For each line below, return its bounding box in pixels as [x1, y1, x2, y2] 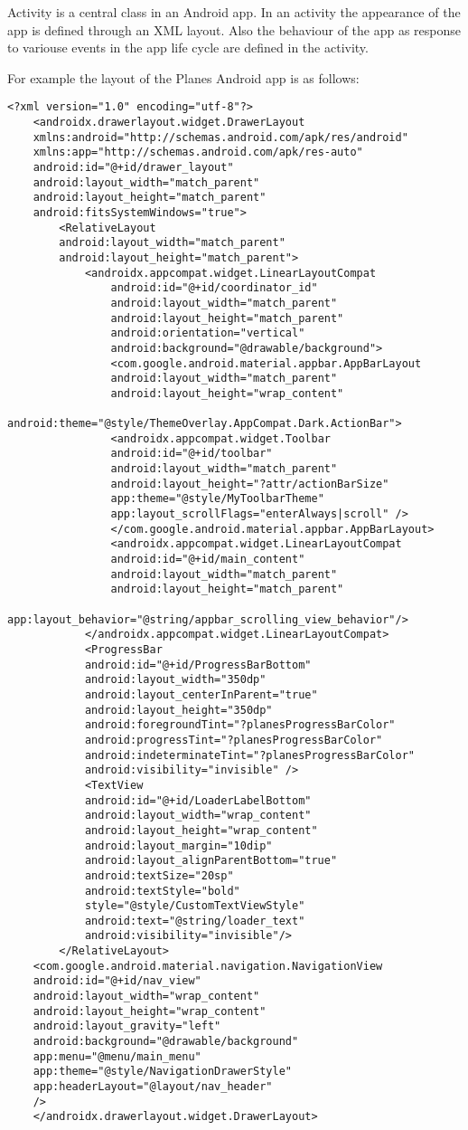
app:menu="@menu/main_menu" [33, 1049, 201, 1063]
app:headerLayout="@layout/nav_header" [33, 1080, 273, 1094]
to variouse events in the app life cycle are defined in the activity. [7, 38, 369, 57]
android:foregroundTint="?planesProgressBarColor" [84, 718, 396, 732]
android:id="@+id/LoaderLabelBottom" [84, 793, 312, 807]
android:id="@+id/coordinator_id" [110, 281, 318, 295]
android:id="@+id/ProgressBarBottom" [84, 658, 312, 671]
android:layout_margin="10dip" [84, 839, 273, 852]
